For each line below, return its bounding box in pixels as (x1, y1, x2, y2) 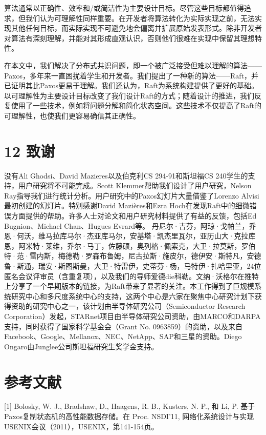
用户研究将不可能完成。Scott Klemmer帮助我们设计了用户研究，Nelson (18, 180, 252, 191)
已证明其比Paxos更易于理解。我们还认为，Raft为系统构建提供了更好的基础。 (4, 80, 259, 91)
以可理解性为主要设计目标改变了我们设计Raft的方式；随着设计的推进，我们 (4, 90, 255, 101)
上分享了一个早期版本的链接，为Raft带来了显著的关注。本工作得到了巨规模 (4, 281, 255, 291)
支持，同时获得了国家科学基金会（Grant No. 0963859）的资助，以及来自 (4, 321, 243, 331)
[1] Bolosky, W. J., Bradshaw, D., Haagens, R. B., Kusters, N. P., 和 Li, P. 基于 (4, 401, 255, 411)
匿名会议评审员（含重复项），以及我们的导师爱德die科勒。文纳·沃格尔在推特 (4, 270, 259, 281)
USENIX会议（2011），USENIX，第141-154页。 (4, 421, 159, 431)
